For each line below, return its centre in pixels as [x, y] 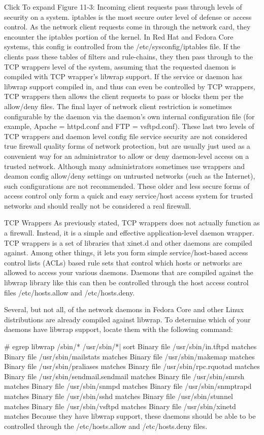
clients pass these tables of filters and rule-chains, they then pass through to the [129, 56]
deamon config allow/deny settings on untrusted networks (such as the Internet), [130, 176]
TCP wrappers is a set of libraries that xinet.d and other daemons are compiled [128, 242]
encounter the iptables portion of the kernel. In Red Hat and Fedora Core [119, 36]
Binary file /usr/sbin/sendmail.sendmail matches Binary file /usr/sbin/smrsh [124, 376]
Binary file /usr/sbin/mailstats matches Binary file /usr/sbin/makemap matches [129, 356]
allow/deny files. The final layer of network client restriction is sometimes [118, 106]
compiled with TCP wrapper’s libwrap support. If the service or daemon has [123, 76]
